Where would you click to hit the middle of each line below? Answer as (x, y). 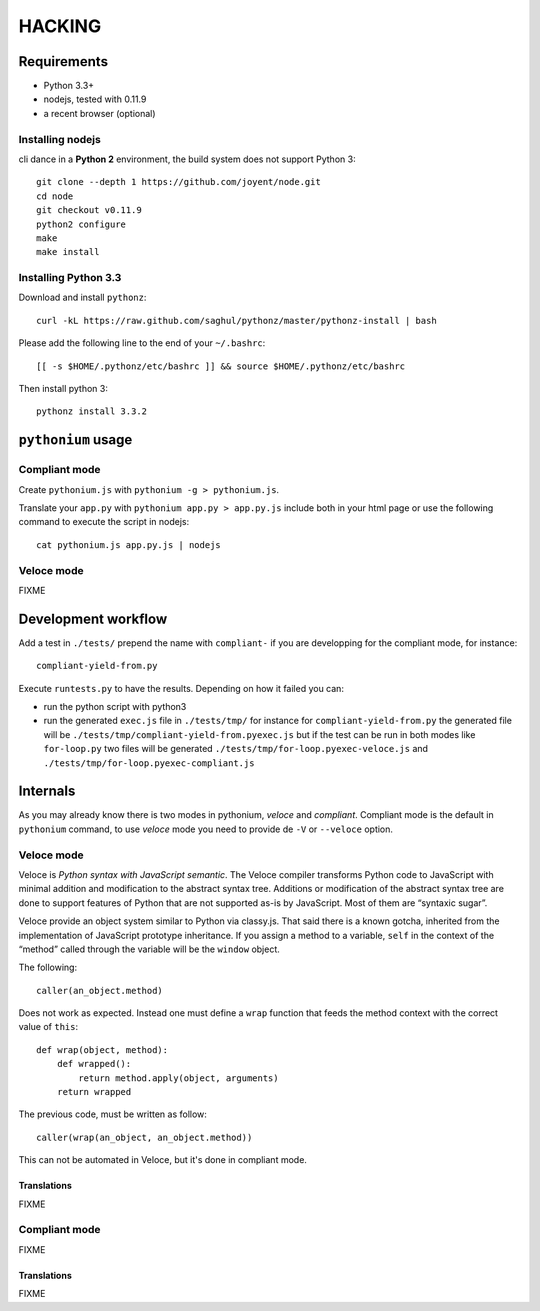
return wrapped (94, 1092)
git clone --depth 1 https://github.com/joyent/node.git (179, 182)
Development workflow (93, 618)
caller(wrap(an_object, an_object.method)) (144, 1137)
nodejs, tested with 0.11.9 (95, 99)
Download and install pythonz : (82, 297)
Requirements (63, 61)
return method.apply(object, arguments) (178, 1078)
